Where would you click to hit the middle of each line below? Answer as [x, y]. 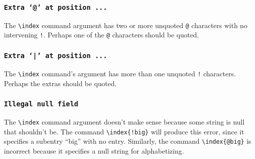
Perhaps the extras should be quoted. [60, 83]
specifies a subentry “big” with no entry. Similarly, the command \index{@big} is [128, 141]
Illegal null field [41, 104]
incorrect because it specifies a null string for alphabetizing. [94, 150]
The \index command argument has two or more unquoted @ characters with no [126, 25]
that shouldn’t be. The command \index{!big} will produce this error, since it [124, 131]
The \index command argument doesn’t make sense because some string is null [124, 121]
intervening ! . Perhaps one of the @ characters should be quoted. [102, 35]
